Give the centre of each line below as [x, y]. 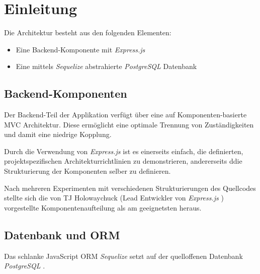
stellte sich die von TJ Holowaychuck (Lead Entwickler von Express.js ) [114, 198]
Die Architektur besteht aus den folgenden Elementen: [88, 32]
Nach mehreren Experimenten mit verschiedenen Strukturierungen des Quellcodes [130, 188]
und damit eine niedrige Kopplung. [58, 134]
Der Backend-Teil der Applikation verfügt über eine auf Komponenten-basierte [125, 115]
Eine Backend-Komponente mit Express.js [80, 49]
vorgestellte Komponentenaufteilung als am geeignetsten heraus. [103, 207]
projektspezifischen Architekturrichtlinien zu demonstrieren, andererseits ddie [123, 161]
